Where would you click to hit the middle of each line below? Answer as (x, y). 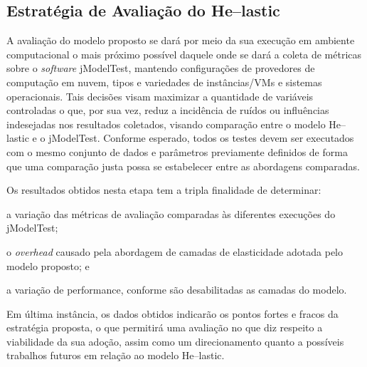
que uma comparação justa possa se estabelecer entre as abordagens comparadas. (183, 166)
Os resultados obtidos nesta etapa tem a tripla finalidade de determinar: (164, 190)
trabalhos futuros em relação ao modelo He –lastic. (116, 355)
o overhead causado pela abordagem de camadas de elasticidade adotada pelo (175, 251)
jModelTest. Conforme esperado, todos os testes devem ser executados (201, 138)
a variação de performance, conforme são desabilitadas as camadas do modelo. (177, 290)
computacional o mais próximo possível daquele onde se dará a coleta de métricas (184, 54)
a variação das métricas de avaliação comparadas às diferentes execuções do (171, 213)
